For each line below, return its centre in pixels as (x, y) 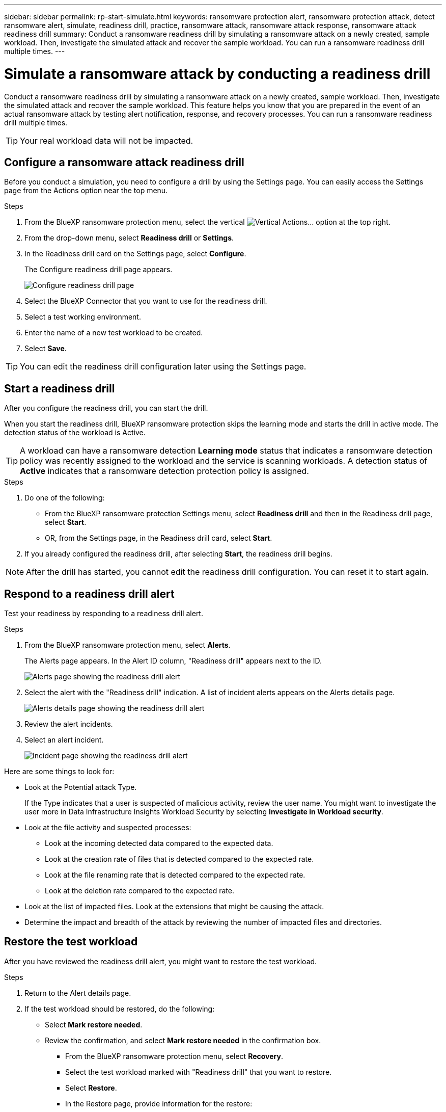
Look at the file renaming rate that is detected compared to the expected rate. (175, 875)
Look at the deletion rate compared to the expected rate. (140, 891)
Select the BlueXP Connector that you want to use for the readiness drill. (146, 301)
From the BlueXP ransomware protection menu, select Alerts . (128, 645)
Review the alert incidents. (69, 724)
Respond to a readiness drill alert (89, 594)
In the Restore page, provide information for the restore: (159, 1103)
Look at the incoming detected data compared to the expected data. (159, 843)
